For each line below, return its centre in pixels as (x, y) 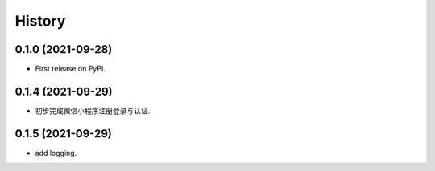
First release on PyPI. (70, 69)
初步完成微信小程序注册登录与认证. (93, 110)
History (40, 21)
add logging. (56, 153)
